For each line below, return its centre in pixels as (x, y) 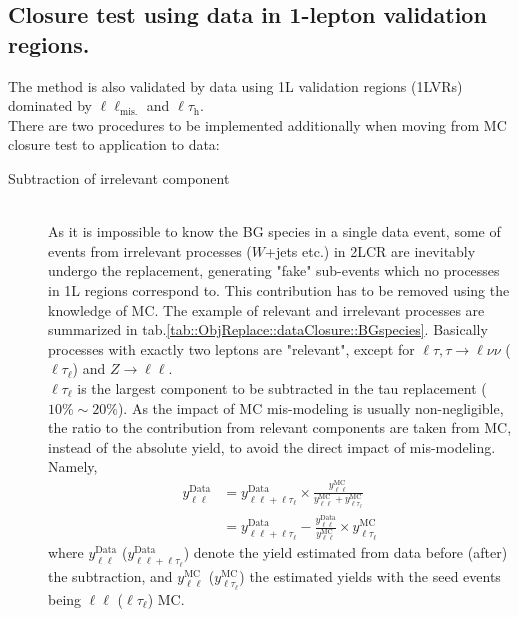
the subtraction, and (110, 575)
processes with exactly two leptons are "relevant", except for (231, 348)
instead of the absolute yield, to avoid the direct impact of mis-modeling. (272, 446)
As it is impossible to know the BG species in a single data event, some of (274, 231)
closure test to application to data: (114, 144)
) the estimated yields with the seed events (370, 575)
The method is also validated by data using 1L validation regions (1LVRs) (235, 85)
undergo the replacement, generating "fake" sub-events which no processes (274, 270)
